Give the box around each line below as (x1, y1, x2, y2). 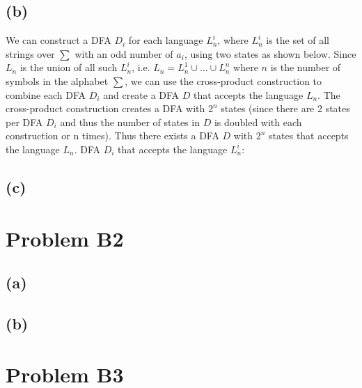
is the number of (270, 60, 341, 75)
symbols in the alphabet (6, 73, 109, 88)
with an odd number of (74, 46, 173, 61)
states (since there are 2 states (221, 101, 350, 116)
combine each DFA (6, 87, 86, 102)
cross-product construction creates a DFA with (6, 101, 205, 116)
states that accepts (269, 128, 349, 143)
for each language (128, 33, 203, 47)
